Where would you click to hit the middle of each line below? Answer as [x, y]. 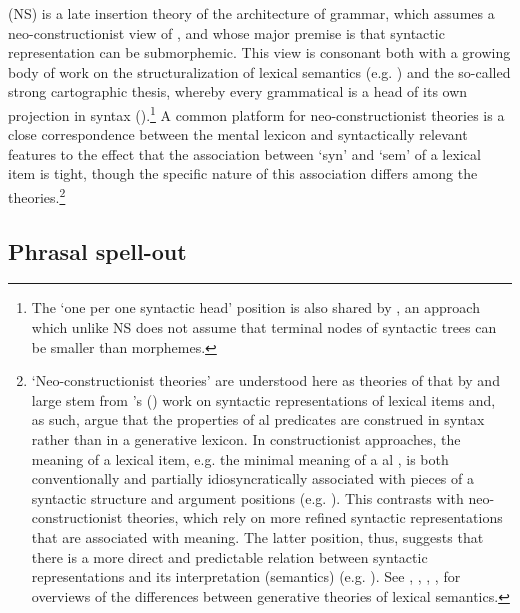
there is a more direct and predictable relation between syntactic [229, 556]
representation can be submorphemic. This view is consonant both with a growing [259, 52]
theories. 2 [37, 195]
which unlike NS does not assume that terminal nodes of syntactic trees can [264, 327]
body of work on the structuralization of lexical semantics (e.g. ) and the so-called [259, 71]
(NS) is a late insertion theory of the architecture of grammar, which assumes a [251, 13]
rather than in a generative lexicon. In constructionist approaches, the [246, 439]
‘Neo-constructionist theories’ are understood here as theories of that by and [265, 380]
